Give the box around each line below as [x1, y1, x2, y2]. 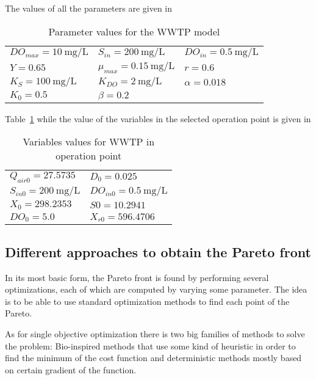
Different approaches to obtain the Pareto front [5, 242, 311, 261]
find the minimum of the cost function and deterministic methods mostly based [5, 351, 302, 364]
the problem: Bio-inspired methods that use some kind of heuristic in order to [5, 339, 296, 352]
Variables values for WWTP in [23, 134, 155, 149]
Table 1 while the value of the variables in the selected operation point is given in [5, 112, 311, 125]
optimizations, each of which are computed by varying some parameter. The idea [5, 283, 307, 296]
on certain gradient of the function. [5, 363, 137, 376]
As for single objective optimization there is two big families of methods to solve [5, 327, 305, 340]
